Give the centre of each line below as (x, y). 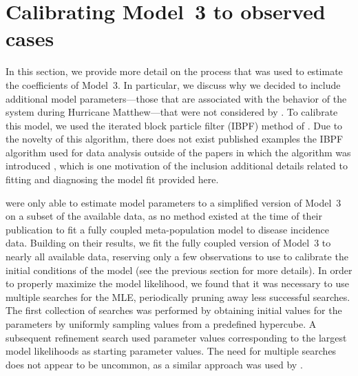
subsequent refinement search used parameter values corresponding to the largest (176, 337)
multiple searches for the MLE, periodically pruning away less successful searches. (178, 296)
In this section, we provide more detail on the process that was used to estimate (174, 71)
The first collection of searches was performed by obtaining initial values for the (174, 310)
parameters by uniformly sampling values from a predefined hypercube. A (161, 324)
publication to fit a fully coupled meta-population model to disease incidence (167, 229)
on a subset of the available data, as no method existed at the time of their (164, 216)
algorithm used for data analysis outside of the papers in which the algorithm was (178, 152)
